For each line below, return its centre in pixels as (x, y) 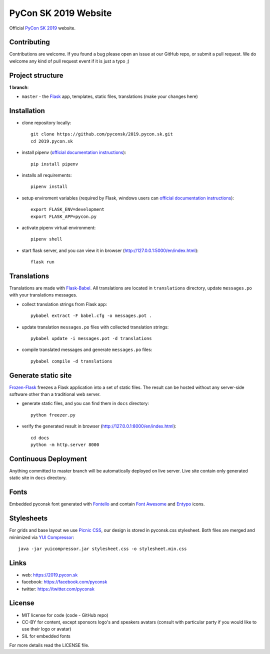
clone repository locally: (46, 123)
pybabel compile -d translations (71, 361)
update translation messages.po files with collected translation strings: (95, 327)
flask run (42, 262)
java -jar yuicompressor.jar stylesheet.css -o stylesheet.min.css (102, 548)
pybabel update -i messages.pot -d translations (91, 338)
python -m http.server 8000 (65, 445)
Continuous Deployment (48, 459)
